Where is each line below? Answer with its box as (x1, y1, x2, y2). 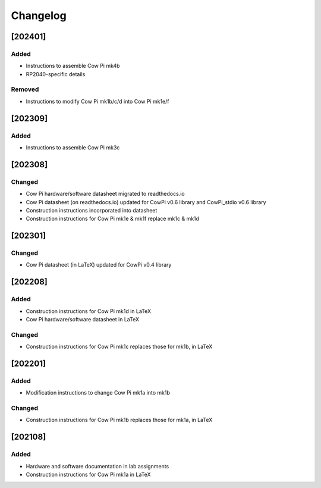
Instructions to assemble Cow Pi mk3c (26, 144, 120, 151)
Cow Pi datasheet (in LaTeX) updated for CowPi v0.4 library (26, 261, 172, 268)
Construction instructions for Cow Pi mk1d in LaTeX (26, 307, 152, 315)
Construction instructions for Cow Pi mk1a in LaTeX (26, 471, 151, 478)
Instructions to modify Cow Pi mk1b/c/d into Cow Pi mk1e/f (26, 98, 169, 105)
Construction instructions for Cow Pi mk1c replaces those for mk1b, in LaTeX (26, 343, 213, 351)
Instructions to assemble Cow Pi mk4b (26, 62, 120, 70)
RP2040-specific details (26, 70, 86, 77)
